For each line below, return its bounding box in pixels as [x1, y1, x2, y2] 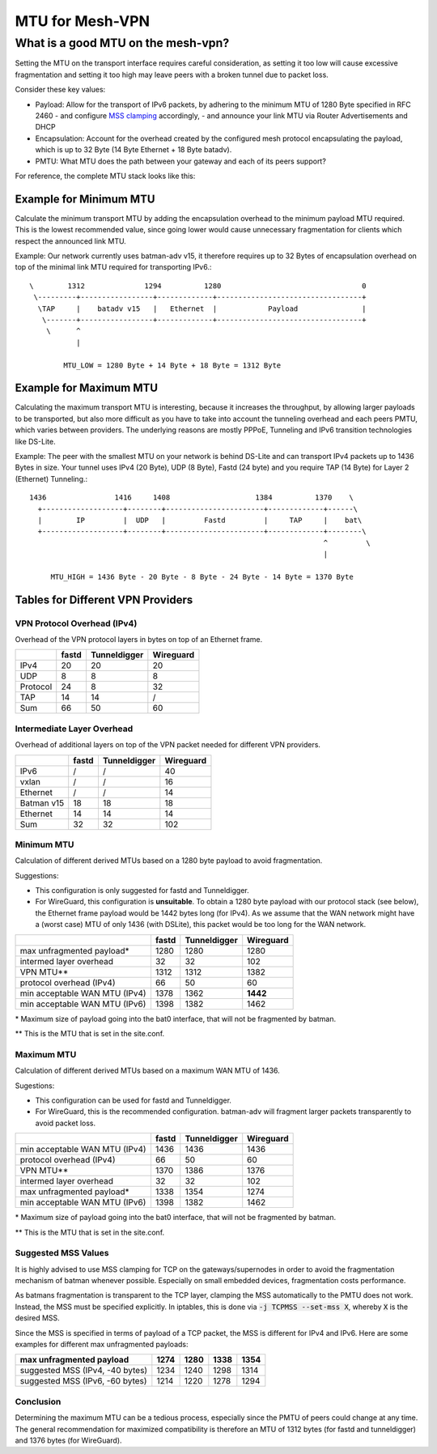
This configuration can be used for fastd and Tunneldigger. [35, 1095, 232, 1105]
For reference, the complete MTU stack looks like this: [15, 171, 196, 181]
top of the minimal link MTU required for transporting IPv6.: [15, 262, 212, 272]
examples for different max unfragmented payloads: [15, 1340, 189, 1350]
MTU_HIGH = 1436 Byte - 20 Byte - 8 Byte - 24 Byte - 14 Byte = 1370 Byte [50, 572, 354, 581]
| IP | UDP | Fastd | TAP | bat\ [37, 515, 363, 525]
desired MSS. [15, 1313, 60, 1323]
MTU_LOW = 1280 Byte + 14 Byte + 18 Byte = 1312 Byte [63, 360, 282, 370]
